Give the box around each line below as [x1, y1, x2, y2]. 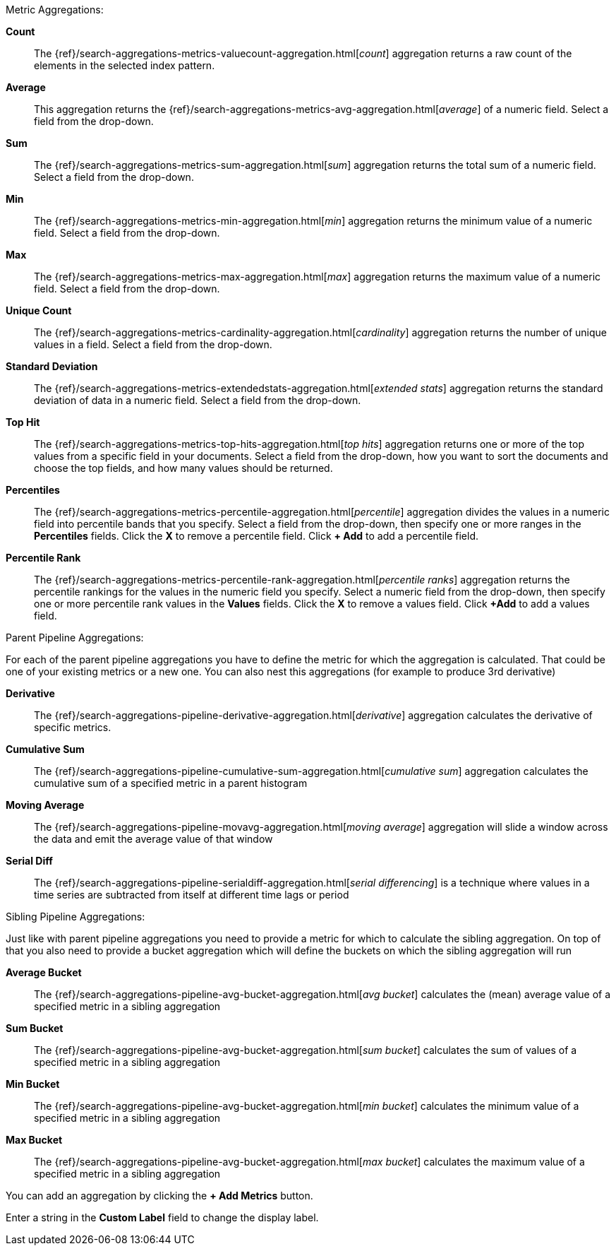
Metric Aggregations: [6, 4, 104, 16]
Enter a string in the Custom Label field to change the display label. [6, 1211, 319, 1223]
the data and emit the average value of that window [34, 833, 273, 845]
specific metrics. [34, 721, 111, 733]
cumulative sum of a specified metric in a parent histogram [34, 777, 308, 789]
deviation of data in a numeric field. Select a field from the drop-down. [34, 394, 361, 406]
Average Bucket [6, 966, 82, 978]
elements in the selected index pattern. [34, 59, 215, 71]
